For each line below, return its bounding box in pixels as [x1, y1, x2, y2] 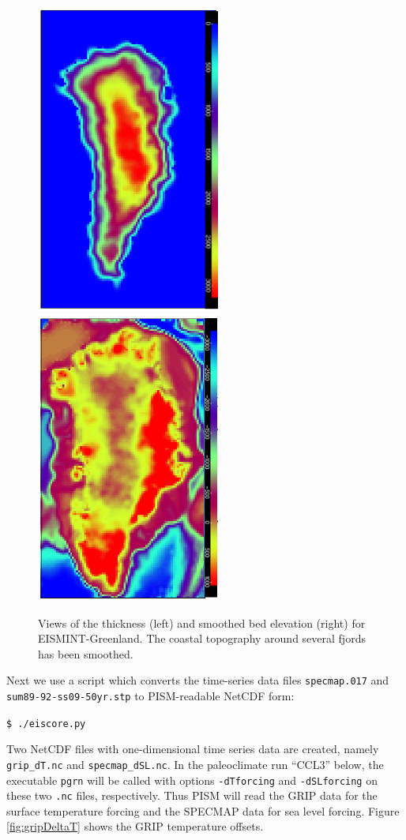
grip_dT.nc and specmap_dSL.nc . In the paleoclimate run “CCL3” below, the [6, 756, 384, 772]
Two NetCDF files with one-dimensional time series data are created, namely [6, 741, 379, 757]
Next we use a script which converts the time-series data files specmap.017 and [6, 672, 389, 688]
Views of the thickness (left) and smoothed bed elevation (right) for [38, 614, 366, 631]
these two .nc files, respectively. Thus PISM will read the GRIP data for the [6, 787, 378, 804]
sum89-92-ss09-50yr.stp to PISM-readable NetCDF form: [6, 687, 295, 703]
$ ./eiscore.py [6, 718, 86, 729]
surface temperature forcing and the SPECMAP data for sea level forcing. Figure [6, 802, 400, 819]
